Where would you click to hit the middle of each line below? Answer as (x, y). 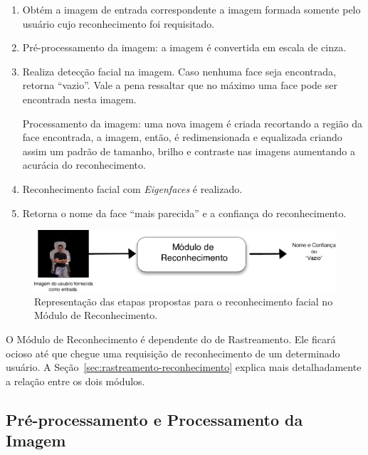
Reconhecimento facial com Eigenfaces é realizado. (132, 188)
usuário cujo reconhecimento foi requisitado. (119, 23)
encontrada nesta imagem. (79, 99)
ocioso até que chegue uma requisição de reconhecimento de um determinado (173, 353)
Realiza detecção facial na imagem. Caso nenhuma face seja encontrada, (179, 71)
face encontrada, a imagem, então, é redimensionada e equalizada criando (182, 137)
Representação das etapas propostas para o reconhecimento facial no (184, 301)
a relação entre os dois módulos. (75, 381)
